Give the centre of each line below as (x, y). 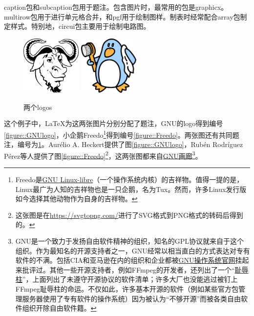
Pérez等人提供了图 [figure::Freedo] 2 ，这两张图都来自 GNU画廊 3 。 (103, 155)
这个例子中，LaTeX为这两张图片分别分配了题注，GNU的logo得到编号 (114, 123)
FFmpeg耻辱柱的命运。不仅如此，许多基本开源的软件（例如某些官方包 (127, 288)
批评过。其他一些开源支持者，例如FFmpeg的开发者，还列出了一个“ (128, 269)
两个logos (38, 107)
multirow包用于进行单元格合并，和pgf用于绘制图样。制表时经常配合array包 (122, 16)
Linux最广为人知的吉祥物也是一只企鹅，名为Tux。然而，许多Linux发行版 (131, 189)
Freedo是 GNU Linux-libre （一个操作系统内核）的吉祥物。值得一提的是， (129, 179)
